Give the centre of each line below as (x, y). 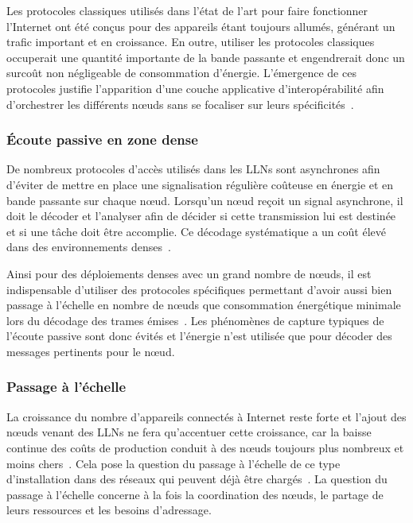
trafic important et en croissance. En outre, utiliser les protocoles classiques (191, 42)
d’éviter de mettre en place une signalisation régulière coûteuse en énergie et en (200, 184)
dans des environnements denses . (89, 247)
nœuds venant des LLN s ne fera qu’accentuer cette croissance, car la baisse (189, 432)
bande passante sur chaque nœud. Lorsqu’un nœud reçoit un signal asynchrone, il (205, 200)
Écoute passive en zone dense (102, 139)
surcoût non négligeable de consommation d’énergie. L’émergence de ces (181, 73)
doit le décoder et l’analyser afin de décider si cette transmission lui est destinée (201, 216)
